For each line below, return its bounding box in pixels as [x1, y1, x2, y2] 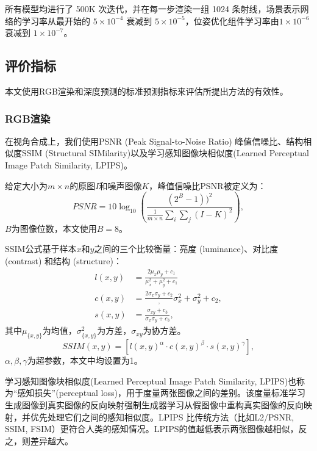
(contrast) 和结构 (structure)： [5, 254, 122, 267]
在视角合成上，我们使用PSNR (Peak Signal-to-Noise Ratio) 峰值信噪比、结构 [5, 134, 304, 147]
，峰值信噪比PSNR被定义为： [149, 179, 266, 192]
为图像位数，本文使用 [11, 222, 97, 234]
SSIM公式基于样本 [5, 242, 77, 255]
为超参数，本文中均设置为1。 [27, 354, 143, 367]
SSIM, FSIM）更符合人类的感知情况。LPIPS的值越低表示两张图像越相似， [5, 422, 299, 435]
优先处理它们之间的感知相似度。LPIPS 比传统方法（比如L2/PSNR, [30, 410, 294, 423]
